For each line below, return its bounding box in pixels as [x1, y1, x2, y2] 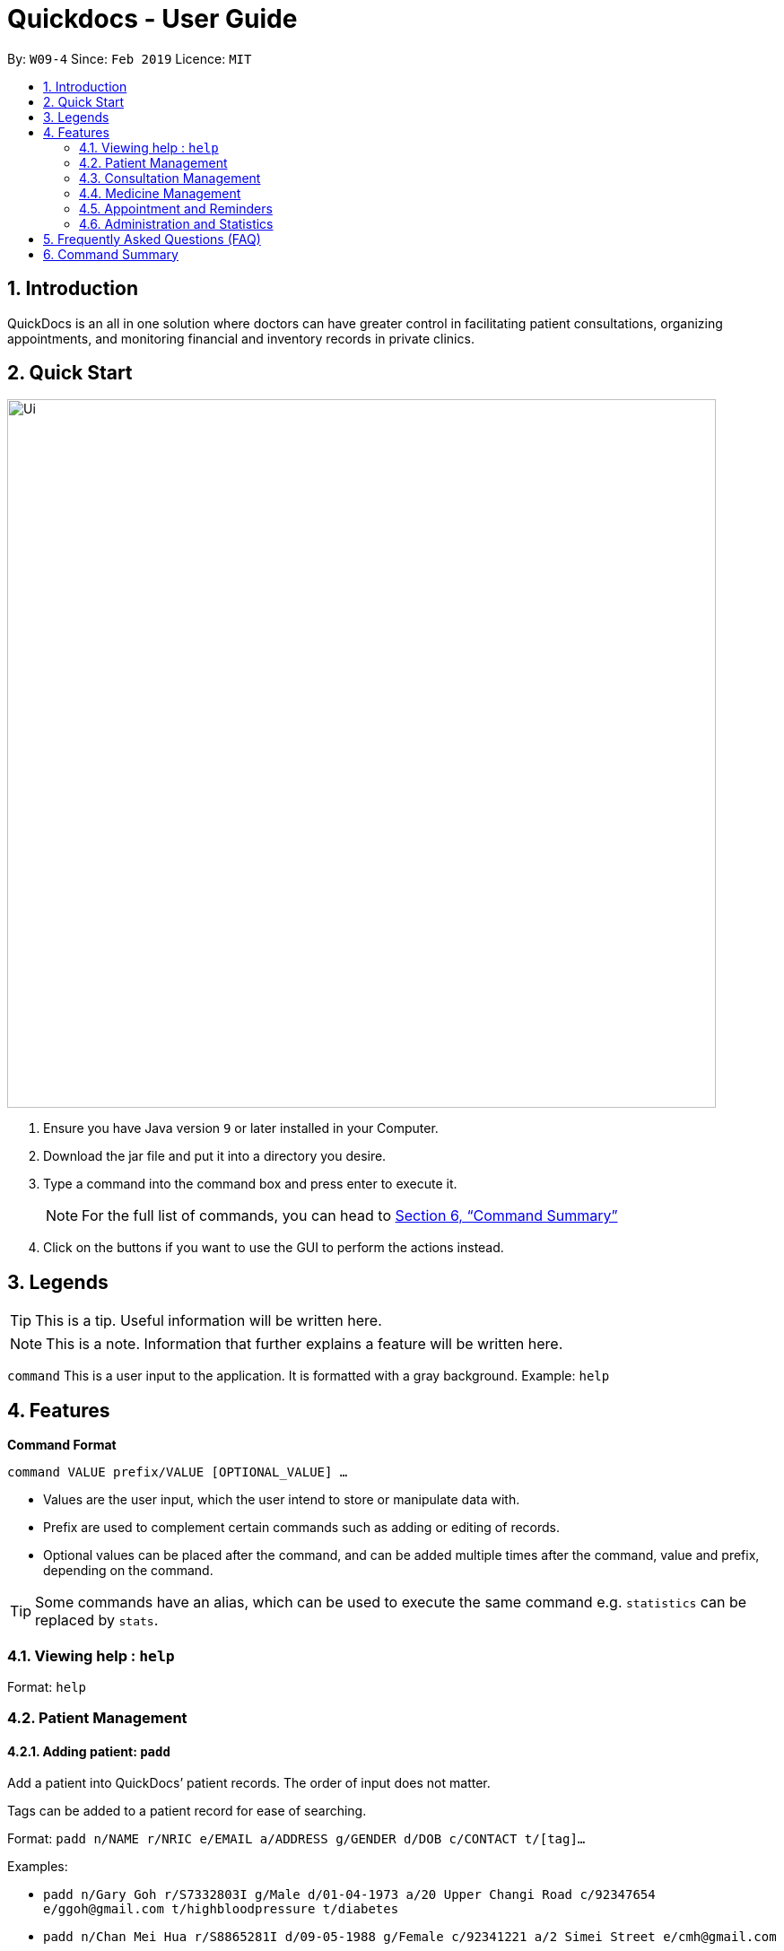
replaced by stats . [35, 1611, 159, 1630]
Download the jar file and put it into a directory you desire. [43, 1148, 387, 1164]
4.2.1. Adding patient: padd [7, 1743, 170, 1759]
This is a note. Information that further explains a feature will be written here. [46, 1335, 563, 1354]
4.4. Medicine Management [79, 185, 241, 201]
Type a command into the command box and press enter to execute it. [43, 1176, 457, 1192]
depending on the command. [43, 1563, 213, 1579]
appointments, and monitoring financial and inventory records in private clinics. [7, 330, 475, 346]
